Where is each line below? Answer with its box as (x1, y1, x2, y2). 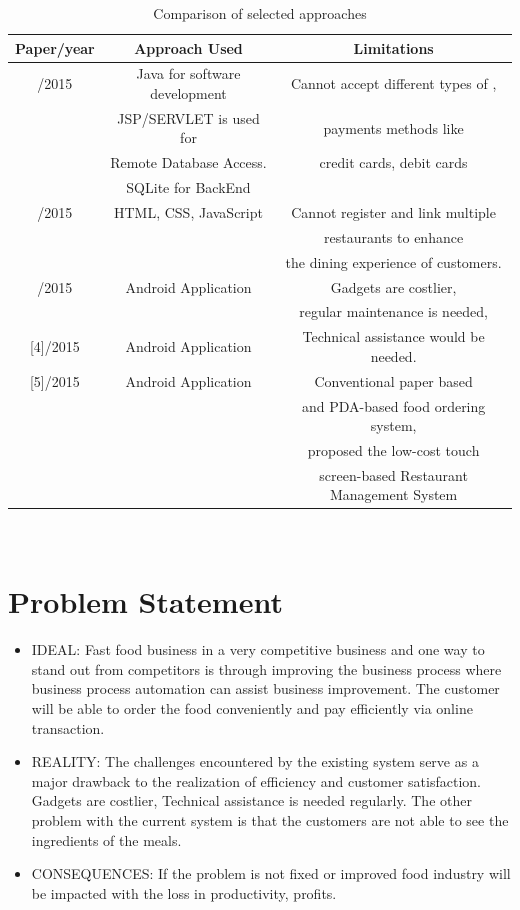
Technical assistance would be (302, 326, 485, 347)
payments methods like (323, 117, 464, 138)
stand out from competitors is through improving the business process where (31, 658, 502, 679)
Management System (330, 484, 458, 505)
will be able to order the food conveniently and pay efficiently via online (31, 697, 473, 718)
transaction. (31, 717, 105, 738)
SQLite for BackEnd (126, 177, 251, 198)
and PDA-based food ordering (301, 395, 486, 416)
